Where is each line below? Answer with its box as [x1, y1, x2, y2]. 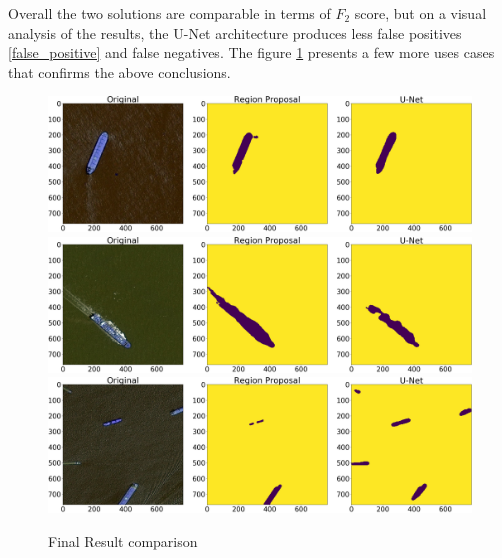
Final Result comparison [48, 530, 198, 551]
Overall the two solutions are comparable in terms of [8, 3, 331, 23]
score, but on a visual [354, 3, 487, 23]
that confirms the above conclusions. [8, 61, 231, 82]
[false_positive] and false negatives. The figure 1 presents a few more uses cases [8, 42, 495, 63]
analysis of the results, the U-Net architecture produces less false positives [8, 22, 462, 43]
